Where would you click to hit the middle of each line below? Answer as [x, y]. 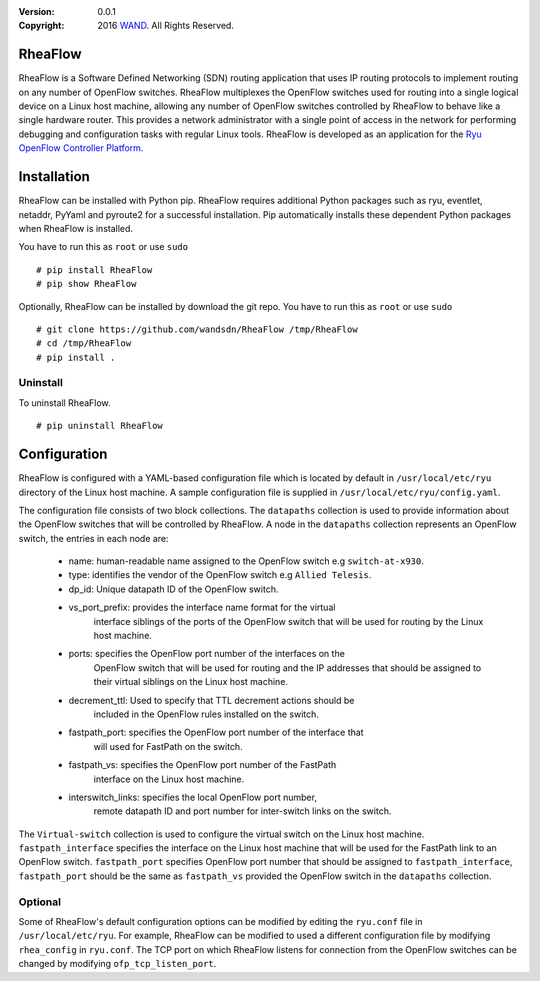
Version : [36, 11]
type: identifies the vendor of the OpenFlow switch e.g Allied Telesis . [220, 575]
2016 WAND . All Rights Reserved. [166, 26]
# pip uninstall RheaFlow [100, 426]
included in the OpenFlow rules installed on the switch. [206, 714]
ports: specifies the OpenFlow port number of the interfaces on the [206, 654]
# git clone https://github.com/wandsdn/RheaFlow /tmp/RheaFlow [197, 329]
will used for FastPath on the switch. [168, 746]
